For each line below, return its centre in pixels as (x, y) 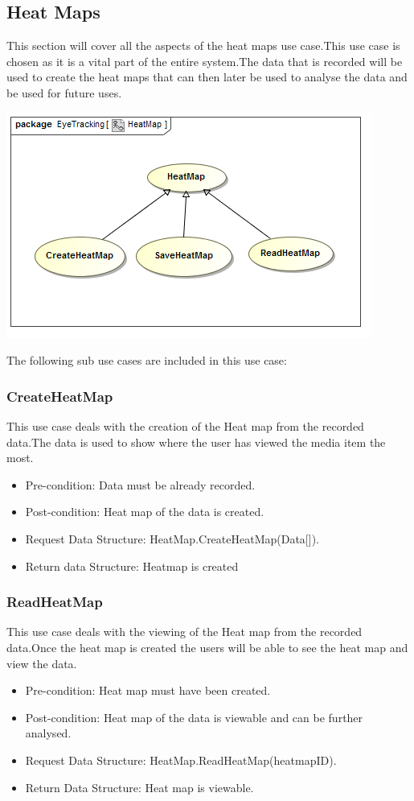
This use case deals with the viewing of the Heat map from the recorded (184, 632)
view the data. (42, 663)
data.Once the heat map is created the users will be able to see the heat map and (207, 647)
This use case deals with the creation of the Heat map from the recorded (185, 425)
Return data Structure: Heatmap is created (132, 566)
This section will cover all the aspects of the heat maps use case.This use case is (203, 45)
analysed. (48, 733)
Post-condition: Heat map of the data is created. (145, 512)
